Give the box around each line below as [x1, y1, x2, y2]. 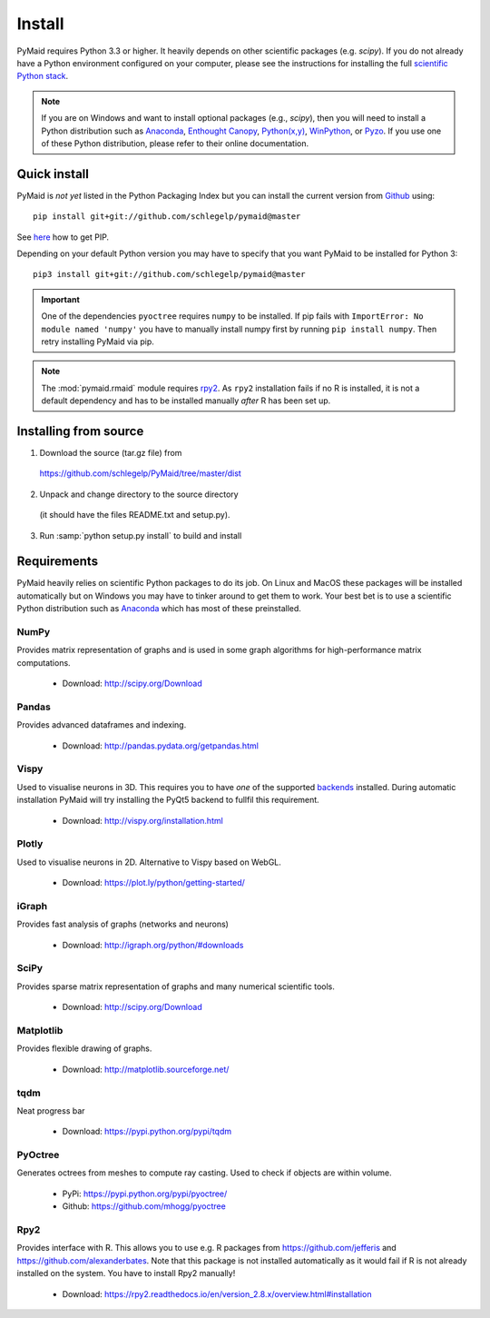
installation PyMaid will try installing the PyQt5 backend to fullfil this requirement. [16, 795, 319, 806]
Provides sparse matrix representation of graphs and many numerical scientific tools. [16, 981, 335, 992]
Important [41, 293, 81, 304]
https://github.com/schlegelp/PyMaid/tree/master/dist [39, 468, 242, 479]
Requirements [16, 554, 99, 570]
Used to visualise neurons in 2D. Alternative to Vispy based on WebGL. [16, 857, 281, 867]
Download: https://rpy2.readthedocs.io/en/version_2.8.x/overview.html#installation [62, 1288, 372, 1299]
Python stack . [16, 71, 69, 82]
